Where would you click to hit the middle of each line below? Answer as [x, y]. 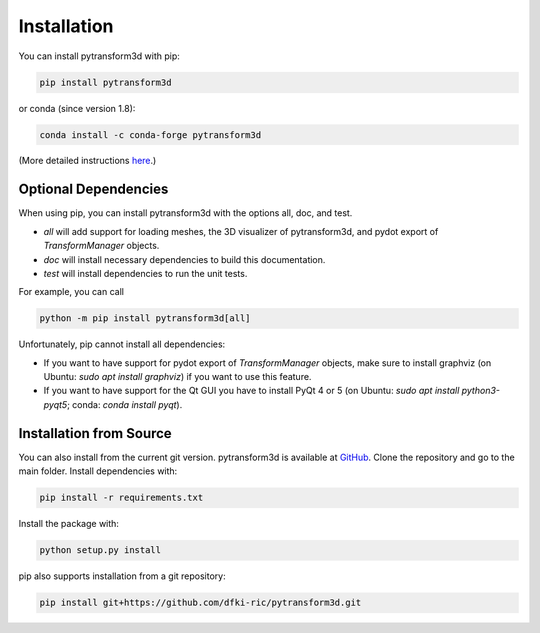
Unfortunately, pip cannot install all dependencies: [122, 344]
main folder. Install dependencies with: [98, 471]
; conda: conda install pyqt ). [124, 404]
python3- [480, 391]
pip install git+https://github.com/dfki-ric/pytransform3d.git [200, 603]
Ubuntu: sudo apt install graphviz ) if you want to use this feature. [177, 377]
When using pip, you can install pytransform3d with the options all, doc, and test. [185, 213]
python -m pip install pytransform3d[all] [145, 318]
